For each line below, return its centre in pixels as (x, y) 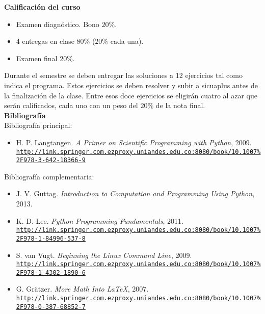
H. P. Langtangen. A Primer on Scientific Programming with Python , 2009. (134, 142)
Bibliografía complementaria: (49, 176)
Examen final (37, 58)
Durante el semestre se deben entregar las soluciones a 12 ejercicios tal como (123, 75)
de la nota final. (180, 105)
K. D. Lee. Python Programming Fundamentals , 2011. (100, 220)
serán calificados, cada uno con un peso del (71, 105)
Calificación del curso (42, 7)
